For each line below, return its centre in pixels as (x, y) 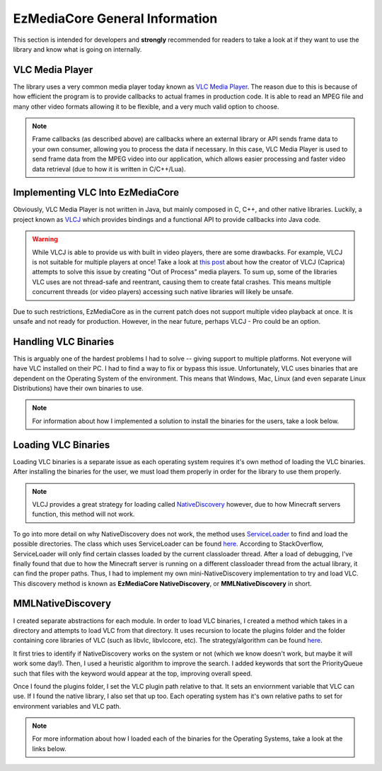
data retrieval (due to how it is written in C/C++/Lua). (109, 169)
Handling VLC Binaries (64, 341)
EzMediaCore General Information (115, 18)
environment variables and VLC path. (67, 706)
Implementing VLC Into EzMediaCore (96, 192)
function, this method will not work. (83, 514)
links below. (49, 748)
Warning (45, 239)
